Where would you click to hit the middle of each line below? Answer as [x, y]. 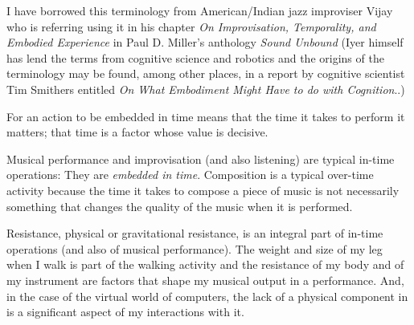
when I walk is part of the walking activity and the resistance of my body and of [205, 264]
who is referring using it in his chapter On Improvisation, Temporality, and [191, 26]
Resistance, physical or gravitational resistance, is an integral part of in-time [195, 233]
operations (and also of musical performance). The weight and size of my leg [195, 248]
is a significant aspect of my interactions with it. [125, 312]
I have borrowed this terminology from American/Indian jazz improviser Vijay [200, 10]
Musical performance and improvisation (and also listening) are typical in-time [201, 158]
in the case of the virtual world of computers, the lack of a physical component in [207, 296]
